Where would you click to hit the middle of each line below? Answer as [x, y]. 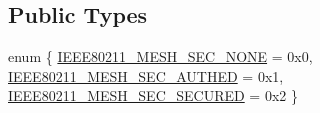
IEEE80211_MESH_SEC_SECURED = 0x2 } [153, 95]
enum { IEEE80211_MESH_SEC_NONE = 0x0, [160, 56]
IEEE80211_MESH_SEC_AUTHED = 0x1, [146, 75]
